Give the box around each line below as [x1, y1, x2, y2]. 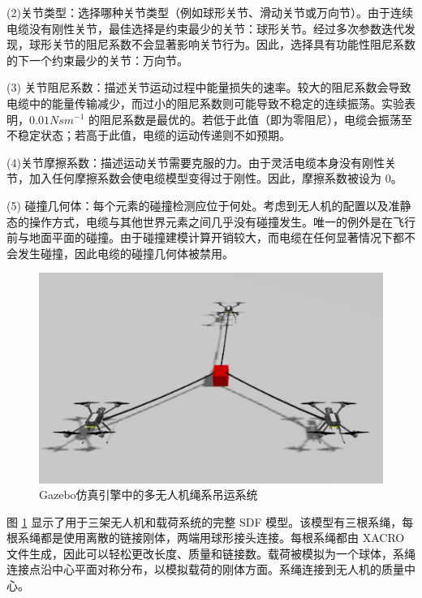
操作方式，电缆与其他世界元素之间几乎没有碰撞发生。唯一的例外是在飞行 [28, 213, 416, 230]
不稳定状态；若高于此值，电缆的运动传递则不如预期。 [6, 127, 291, 144]
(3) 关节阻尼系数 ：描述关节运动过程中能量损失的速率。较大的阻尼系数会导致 [6, 79, 411, 96]
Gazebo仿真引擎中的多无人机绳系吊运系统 [39, 486, 258, 503]
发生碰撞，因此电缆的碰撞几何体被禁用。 [17, 244, 234, 261]
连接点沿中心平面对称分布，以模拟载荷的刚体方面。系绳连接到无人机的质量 [6, 561, 404, 578]
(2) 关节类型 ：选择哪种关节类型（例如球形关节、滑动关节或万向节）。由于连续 [6, 4, 413, 20]
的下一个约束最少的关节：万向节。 [6, 51, 188, 68]
